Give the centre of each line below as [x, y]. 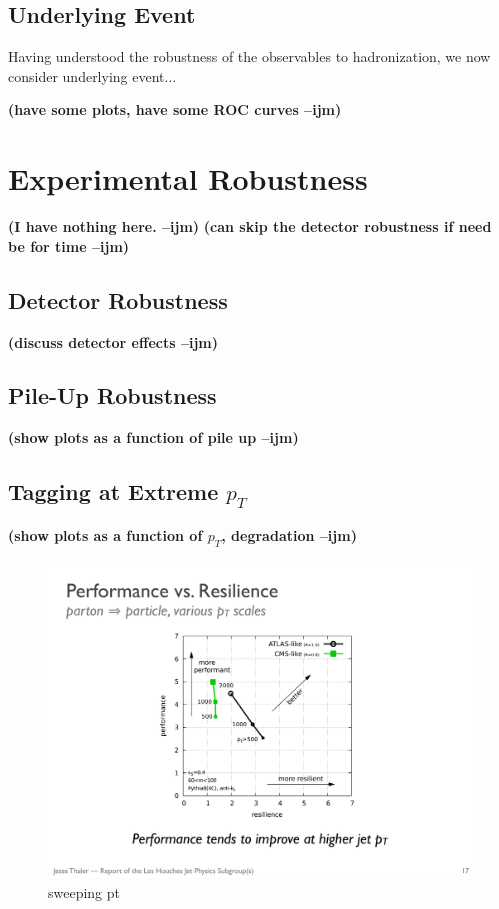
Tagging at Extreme [113, 491]
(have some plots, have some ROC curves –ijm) [175, 109]
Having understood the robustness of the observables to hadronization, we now [249, 56]
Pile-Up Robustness [112, 395]
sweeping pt [84, 891]
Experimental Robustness [188, 178]
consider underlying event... [92, 75]
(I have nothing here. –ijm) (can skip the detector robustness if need [250, 226]
